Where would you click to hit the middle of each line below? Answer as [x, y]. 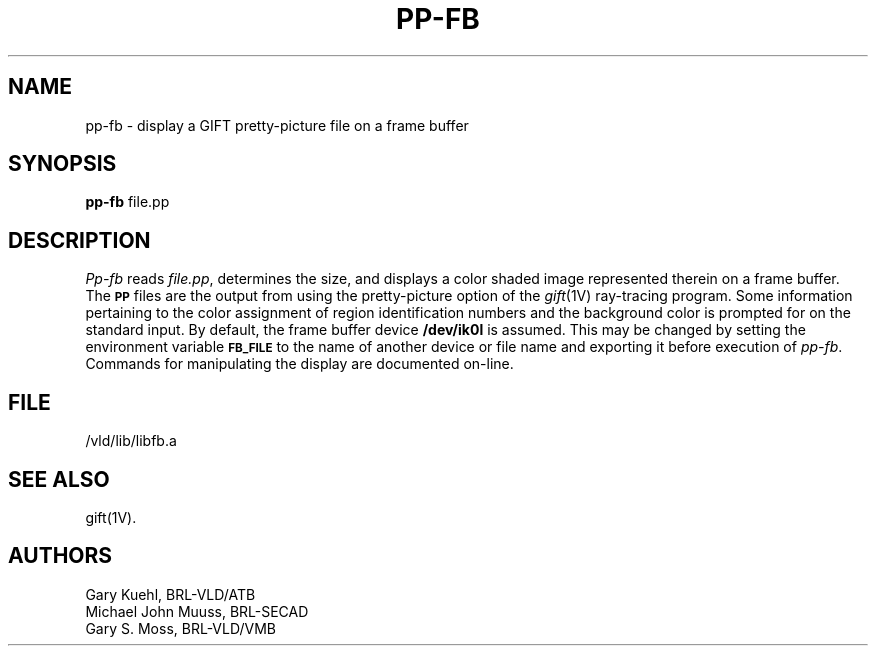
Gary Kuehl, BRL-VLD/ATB [170, 594]
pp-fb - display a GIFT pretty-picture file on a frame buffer [277, 125]
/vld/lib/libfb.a [131, 441]
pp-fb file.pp [127, 202]
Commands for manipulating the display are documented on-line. [299, 364]
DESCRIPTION [79, 240]
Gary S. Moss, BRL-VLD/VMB [180, 628]
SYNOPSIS [62, 164]
